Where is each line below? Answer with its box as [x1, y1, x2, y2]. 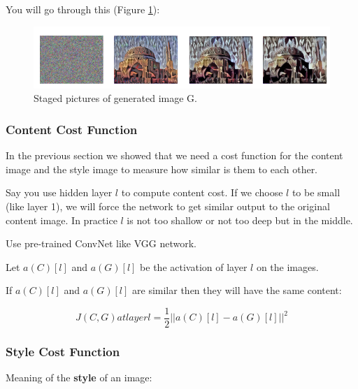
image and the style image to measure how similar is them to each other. [6, 161, 318, 176]
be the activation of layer [140, 259, 248, 274]
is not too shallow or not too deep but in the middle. [127, 212, 353, 227]
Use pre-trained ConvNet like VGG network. [6, 236, 196, 251]
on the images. [256, 259, 319, 274]
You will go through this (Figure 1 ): [6, 2, 160, 16]
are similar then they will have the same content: [132, 283, 342, 298]
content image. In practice [6, 212, 117, 227]
